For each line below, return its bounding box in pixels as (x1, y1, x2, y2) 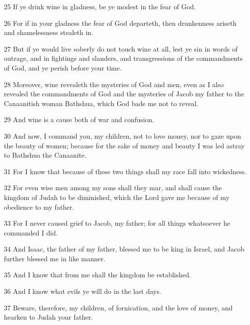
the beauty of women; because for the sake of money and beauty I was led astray (4, 140, 245, 150)
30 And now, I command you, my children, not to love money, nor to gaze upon (4, 130, 241, 141)
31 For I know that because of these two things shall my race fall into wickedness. (4, 166, 247, 176)
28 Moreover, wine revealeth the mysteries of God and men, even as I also (4, 79, 224, 89)
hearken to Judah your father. (4, 312, 93, 322)
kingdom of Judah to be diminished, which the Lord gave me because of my (4, 192, 230, 202)
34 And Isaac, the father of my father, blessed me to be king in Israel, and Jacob (4, 244, 245, 254)
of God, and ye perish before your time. (4, 62, 122, 72)
